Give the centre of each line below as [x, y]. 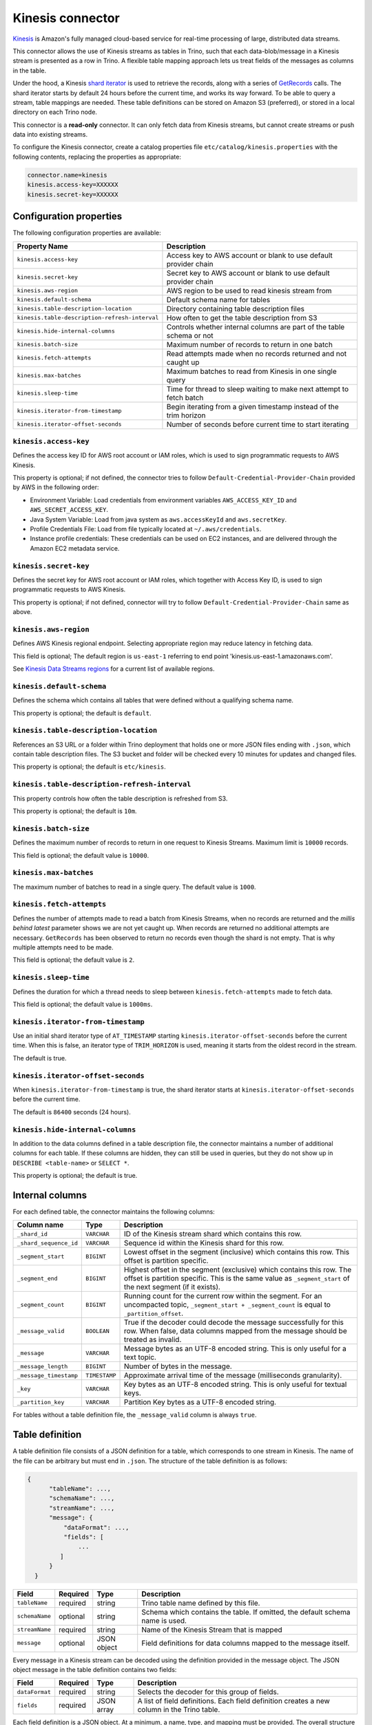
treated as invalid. [153, 1340]
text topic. [140, 1357]
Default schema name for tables [218, 299]
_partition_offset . [154, 1313]
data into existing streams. [50, 135]
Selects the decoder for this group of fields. [208, 1692]
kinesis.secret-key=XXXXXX [73, 194]
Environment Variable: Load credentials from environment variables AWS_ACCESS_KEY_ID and [163, 500]
